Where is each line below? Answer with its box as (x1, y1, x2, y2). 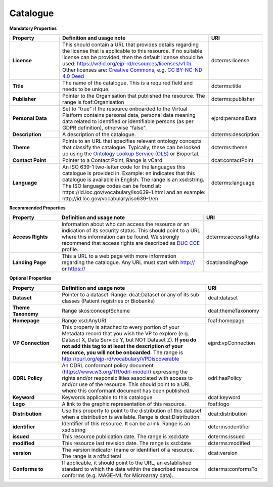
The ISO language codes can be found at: (62, 182, 162, 189)
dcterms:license (211, 57, 250, 64)
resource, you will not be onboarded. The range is (61, 349, 183, 356)
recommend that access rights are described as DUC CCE (61, 240, 200, 247)
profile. (61, 246, 79, 253)
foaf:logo (208, 400, 230, 407)
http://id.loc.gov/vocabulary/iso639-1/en (62, 195, 159, 202)
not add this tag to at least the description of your (61, 342, 183, 349)
